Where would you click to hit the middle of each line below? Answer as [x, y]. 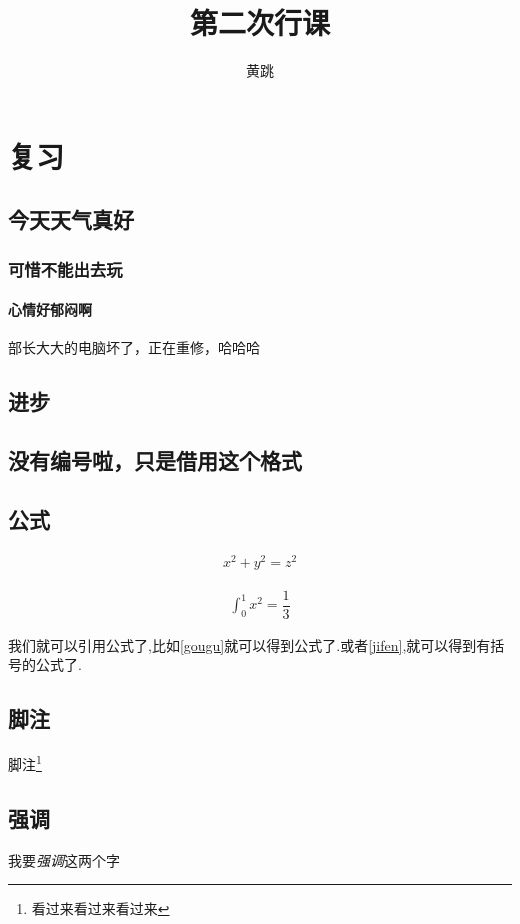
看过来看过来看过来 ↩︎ [100, 908]
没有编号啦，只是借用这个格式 [155, 460]
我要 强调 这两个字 [64, 859]
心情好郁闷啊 [50, 309]
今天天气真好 [71, 219]
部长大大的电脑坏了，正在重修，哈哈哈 [134, 347]
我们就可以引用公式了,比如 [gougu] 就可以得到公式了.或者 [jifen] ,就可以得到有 [249, 644]
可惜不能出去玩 [65, 268]
